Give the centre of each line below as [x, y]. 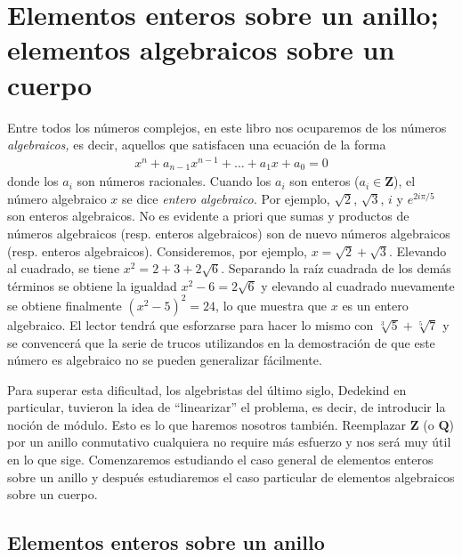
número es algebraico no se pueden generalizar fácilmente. [165, 360]
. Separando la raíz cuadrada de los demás [336, 268]
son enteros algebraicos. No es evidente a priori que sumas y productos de [208, 216]
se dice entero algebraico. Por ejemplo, [226, 198]
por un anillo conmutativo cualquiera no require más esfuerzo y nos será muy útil [229, 442]
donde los [33, 181]
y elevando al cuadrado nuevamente [358, 285]
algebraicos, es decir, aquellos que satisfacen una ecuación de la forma [197, 145]
